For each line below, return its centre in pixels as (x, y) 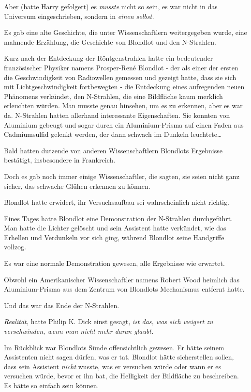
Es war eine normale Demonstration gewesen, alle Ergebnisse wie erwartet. (114, 263)
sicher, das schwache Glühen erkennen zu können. (77, 186)
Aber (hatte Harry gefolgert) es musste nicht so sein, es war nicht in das (111, 6)
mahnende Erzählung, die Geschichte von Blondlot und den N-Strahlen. (110, 41)
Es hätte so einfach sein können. (52, 385)
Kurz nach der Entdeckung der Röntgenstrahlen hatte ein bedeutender (109, 58)
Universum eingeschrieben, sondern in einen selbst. (79, 16)
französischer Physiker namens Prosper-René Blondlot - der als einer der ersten (121, 67)
